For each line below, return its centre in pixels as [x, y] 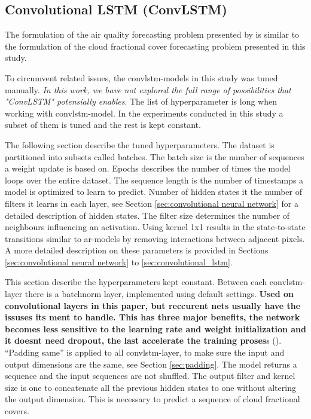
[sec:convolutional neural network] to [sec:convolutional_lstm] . [119, 262]
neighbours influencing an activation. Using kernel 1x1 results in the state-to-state [155, 227]
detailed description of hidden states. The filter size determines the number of [147, 215]
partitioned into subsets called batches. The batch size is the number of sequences [155, 156]
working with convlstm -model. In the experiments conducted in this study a [144, 113]
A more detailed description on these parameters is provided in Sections [137, 250]
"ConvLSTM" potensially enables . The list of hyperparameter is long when [141, 101]
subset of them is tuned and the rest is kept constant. [103, 125]
